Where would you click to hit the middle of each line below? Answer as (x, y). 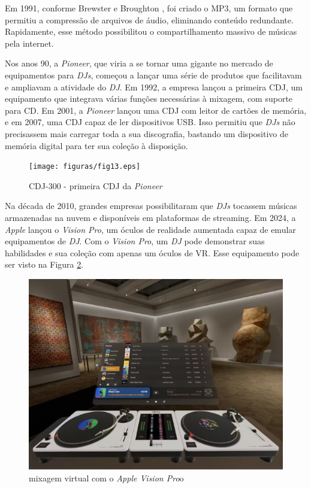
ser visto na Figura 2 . (44, 264)
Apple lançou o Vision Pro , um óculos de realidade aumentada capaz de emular (150, 229)
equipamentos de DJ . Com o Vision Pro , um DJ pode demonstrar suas (135, 241)
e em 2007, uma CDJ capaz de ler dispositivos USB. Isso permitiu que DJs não (150, 122)
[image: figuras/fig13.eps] (85, 167)
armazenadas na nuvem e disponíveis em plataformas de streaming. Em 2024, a (150, 217)
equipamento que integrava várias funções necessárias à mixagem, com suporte (149, 98)
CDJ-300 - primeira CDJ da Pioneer (96, 185)
